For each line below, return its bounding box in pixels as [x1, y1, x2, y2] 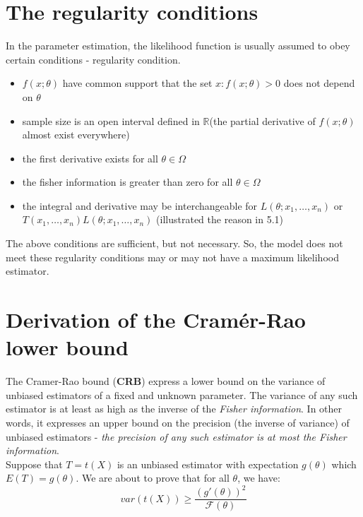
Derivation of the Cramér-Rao [6, 305, 306, 334]
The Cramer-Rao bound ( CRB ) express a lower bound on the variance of [6, 374, 326, 388]
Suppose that [6, 456, 63, 471]
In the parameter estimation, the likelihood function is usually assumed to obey [6, 38, 350, 53]
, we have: [237, 470, 280, 485]
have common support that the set [62, 76, 213, 90]
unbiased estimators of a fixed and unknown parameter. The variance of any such [6, 387, 358, 402]
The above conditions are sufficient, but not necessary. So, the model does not [6, 236, 343, 251]
